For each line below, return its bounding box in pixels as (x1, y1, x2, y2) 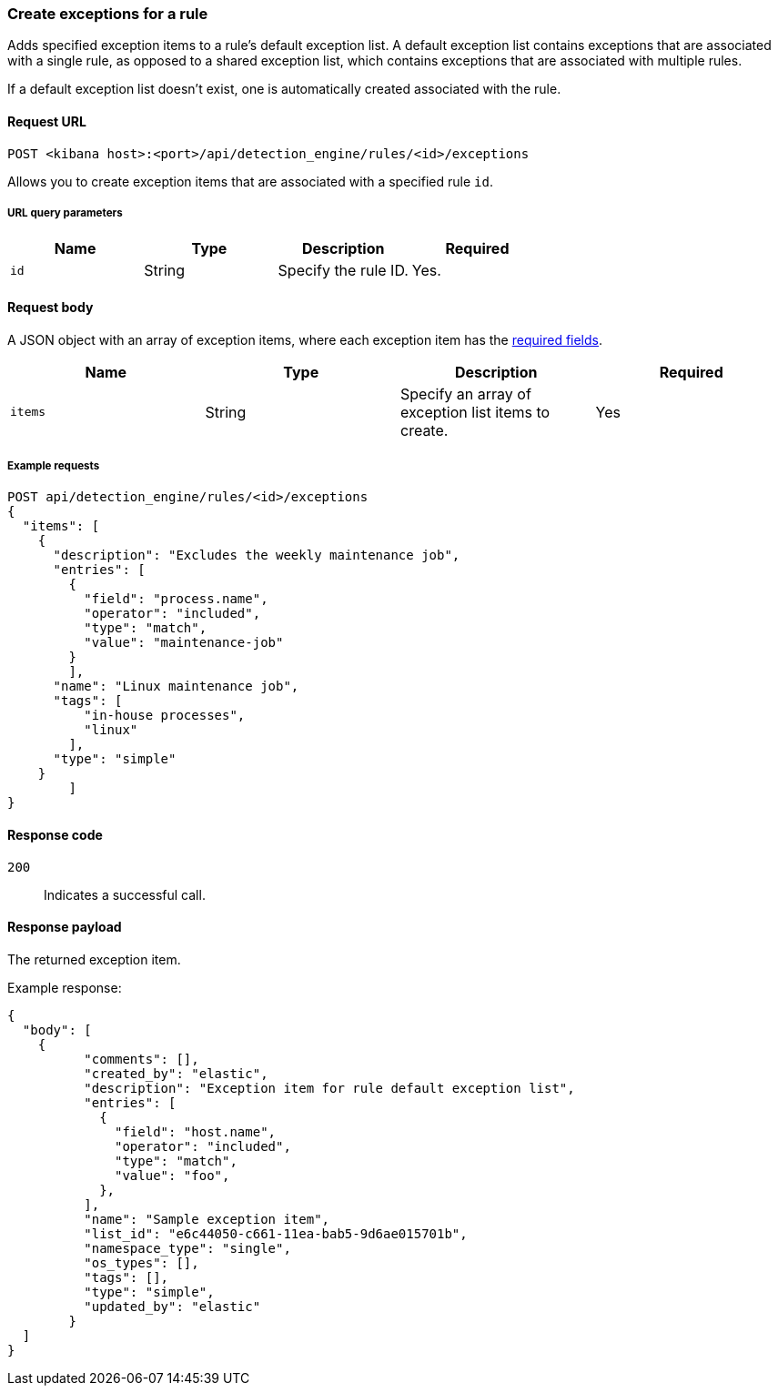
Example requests (7, 459, 100, 472)
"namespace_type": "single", (84, 1240, 291, 1256)
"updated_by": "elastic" (84, 1298, 261, 1314)
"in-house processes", (84, 708, 246, 723)
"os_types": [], (84, 1255, 199, 1270)
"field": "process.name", (84, 591, 268, 607)
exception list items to (400, 402, 551, 421)
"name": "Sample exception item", (84, 1211, 330, 1226)
